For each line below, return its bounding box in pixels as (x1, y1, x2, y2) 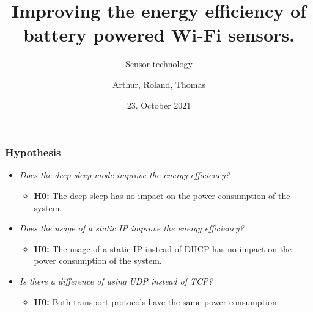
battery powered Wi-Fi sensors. (23, 22, 295, 47)
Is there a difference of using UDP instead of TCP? (19, 274, 213, 287)
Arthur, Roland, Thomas (112, 78, 206, 90)
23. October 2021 (127, 98, 191, 111)
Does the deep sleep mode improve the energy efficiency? (19, 169, 230, 181)
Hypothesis (5, 145, 61, 160)
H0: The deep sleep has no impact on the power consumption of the (34, 189, 290, 201)
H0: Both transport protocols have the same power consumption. (34, 295, 279, 308)
